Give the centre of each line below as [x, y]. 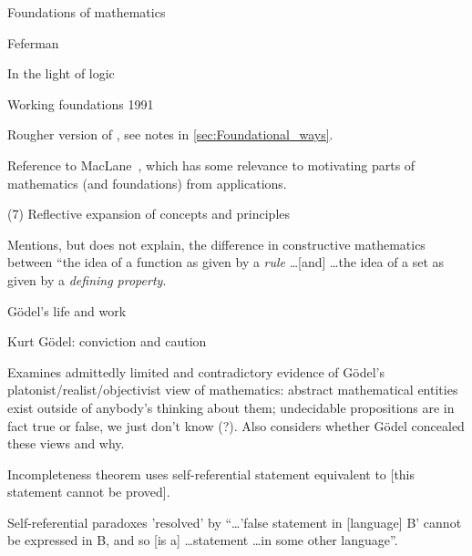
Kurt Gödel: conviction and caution [107, 341]
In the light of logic [61, 73]
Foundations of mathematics [87, 12]
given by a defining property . [87, 279]
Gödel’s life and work [67, 310]
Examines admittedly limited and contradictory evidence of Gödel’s [196, 371]
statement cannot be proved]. [89, 492]
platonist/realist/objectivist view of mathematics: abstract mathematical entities [233, 390]
